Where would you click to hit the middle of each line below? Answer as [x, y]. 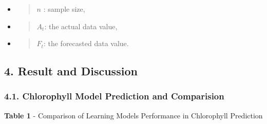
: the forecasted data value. [86, 43]
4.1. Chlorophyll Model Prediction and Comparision [114, 96]
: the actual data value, [81, 26]
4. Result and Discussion [71, 71]
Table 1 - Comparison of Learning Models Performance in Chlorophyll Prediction [133, 115]
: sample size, [64, 9]
